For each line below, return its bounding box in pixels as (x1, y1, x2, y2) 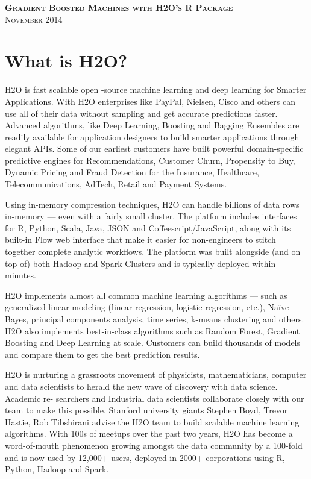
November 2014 (5, 13, 63, 25)
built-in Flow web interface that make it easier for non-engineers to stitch (5, 233, 276, 246)
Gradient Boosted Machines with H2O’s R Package (5, 1, 233, 13)
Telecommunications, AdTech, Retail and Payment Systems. (5, 178, 227, 190)
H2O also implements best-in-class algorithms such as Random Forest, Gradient (5, 324, 300, 337)
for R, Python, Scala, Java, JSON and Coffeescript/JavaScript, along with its (5, 221, 291, 234)
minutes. (5, 269, 36, 281)
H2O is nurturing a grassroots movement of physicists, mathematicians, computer (5, 368, 307, 381)
